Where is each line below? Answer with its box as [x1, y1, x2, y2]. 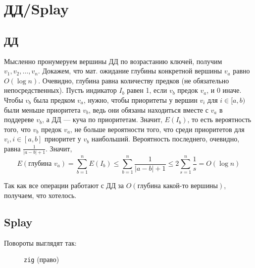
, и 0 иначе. [206, 85, 242, 95]
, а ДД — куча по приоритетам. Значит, [42, 114, 162, 125]
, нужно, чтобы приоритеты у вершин [83, 94, 198, 105]
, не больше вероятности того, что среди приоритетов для [70, 124, 245, 134]
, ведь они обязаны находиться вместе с [89, 104, 208, 115]
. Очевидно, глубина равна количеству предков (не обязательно [38, 75, 229, 85]
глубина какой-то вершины [137, 183, 218, 190]
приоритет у [45, 134, 81, 144]
